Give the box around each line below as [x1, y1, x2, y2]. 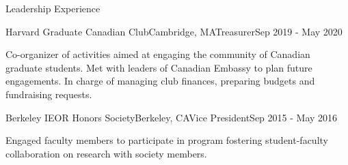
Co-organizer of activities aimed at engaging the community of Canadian [5, 47, 310, 61]
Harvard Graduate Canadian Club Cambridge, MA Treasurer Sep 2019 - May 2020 [5, 24, 343, 38]
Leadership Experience [5, 1, 101, 15]
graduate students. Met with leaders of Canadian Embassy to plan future [5, 60, 312, 74]
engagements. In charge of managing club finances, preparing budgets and [5, 74, 315, 88]
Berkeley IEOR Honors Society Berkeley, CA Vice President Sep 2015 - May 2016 [5, 110, 338, 124]
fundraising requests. [5, 87, 92, 101]
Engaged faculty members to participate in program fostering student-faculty [5, 133, 328, 147]
